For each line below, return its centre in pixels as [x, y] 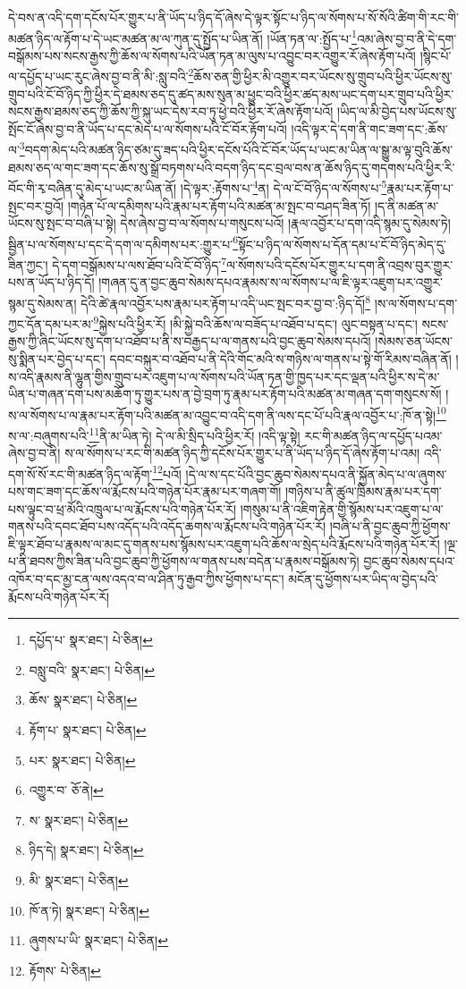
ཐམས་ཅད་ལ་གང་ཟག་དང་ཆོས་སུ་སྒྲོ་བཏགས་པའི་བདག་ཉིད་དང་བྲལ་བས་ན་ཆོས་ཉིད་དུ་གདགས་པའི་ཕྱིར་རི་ [232, 167]
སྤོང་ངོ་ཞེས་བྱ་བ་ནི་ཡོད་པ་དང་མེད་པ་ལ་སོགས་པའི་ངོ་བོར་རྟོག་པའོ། [148, 128]
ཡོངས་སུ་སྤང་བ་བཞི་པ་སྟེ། [62, 223]
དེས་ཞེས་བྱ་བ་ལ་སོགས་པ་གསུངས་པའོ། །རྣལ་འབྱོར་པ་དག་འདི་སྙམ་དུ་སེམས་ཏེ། [285, 223]
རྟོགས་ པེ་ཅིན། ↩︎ [65, 970]
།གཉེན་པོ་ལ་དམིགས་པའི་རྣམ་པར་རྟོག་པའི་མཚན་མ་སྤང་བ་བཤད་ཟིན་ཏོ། [219, 205]
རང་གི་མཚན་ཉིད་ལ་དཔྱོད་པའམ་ [373, 435]
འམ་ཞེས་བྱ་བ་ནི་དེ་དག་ [407, 38]
